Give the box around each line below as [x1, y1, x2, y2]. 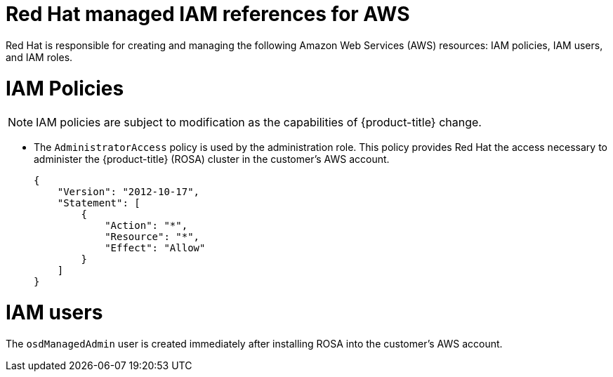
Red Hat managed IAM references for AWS [6, 2, 410, 26]
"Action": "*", [105, 220, 188, 232]
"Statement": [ [57, 197, 140, 209]
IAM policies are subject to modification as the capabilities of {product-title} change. [36, 115, 482, 130]
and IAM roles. [6, 51, 73, 63]
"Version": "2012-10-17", [57, 186, 200, 198]
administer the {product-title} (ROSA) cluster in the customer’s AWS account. [34, 153, 390, 166]
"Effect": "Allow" [105, 242, 206, 254]
